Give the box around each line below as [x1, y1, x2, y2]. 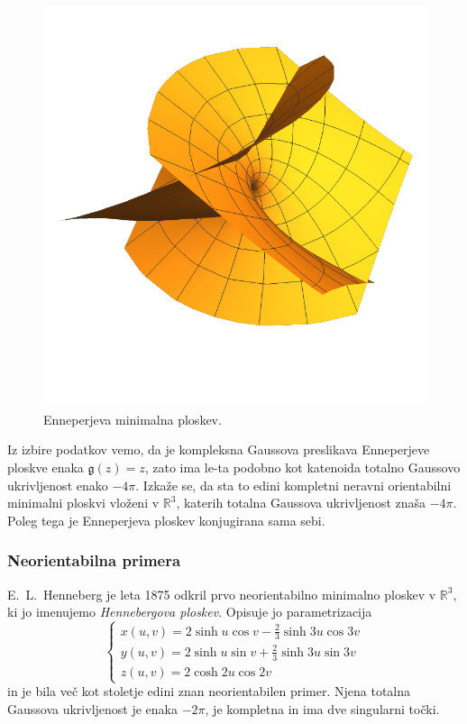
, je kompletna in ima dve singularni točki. [205, 699, 440, 718]
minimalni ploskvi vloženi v [7, 493, 160, 512]
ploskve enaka [7, 458, 84, 476]
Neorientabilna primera [7, 549, 181, 572]
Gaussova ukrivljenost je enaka [7, 699, 178, 718]
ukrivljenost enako [7, 475, 108, 494]
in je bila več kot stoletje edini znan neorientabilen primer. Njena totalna [7, 682, 411, 701]
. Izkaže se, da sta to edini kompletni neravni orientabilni [135, 475, 452, 494]
